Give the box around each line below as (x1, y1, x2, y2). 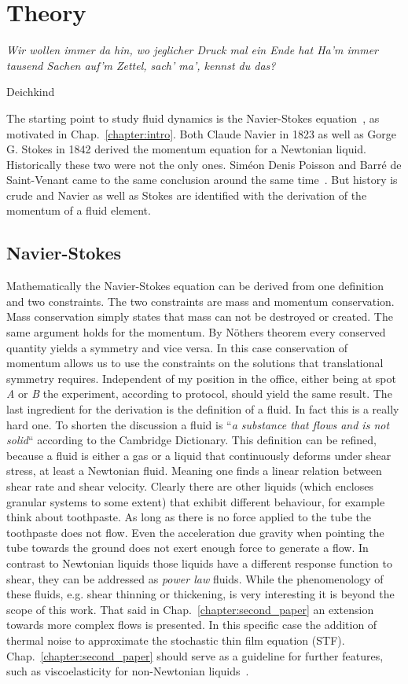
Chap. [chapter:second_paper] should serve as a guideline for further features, (6, 647, 384, 664)
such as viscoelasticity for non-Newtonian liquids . (6, 663, 249, 679)
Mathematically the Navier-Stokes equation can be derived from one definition (6, 278, 384, 294)
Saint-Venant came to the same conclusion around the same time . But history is (6, 171, 398, 188)
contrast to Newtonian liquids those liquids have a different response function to (6, 554, 392, 571)
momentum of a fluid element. (6, 202, 151, 219)
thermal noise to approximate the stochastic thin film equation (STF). (6, 631, 345, 648)
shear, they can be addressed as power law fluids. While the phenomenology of (6, 570, 384, 587)
